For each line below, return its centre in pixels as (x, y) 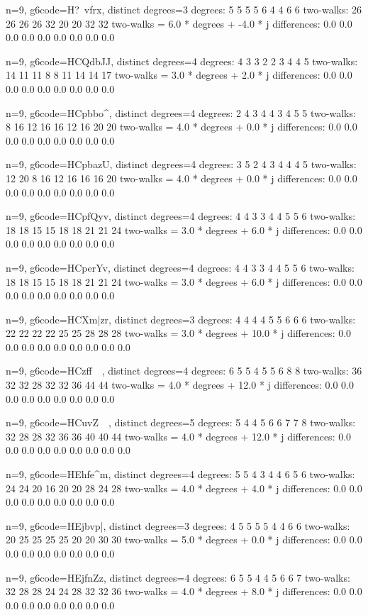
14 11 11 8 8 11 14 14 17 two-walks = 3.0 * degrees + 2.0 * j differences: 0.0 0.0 (179, 75)
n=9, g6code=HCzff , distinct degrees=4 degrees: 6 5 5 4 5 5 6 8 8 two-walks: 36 (184, 371)
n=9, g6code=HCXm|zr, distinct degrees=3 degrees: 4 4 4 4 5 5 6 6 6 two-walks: (181, 319)
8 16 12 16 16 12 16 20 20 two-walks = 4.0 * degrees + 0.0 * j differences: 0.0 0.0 (182, 127)
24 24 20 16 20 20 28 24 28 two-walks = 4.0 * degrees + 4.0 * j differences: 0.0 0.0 (184, 488)
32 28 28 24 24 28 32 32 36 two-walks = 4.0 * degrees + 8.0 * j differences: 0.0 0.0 (184, 591)
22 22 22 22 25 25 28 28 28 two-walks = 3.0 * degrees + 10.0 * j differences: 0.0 (179, 333)
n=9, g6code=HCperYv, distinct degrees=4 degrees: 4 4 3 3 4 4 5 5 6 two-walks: (180, 267)
